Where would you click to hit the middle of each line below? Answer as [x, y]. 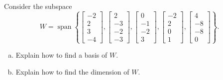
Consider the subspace [38, 6]
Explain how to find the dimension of [72, 71]
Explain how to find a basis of [61, 55]
